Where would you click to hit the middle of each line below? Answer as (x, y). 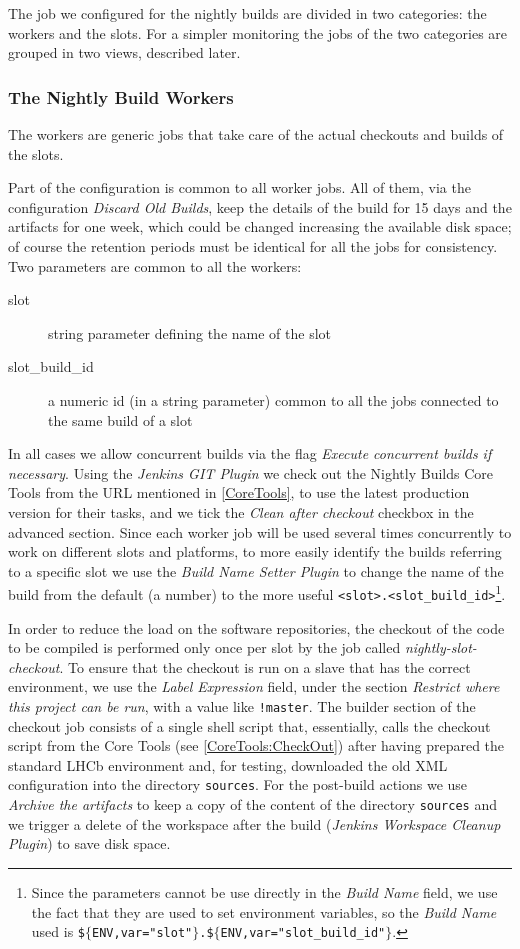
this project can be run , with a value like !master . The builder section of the (242, 705)
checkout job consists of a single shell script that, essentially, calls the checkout (249, 725)
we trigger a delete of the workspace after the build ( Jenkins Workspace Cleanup (254, 823)
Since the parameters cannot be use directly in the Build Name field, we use (264, 891)
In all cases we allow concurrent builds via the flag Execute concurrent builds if (250, 453)
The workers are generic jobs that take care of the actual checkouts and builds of (256, 134)
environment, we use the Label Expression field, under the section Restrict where (254, 686)
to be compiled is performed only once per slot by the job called (204, 647)
